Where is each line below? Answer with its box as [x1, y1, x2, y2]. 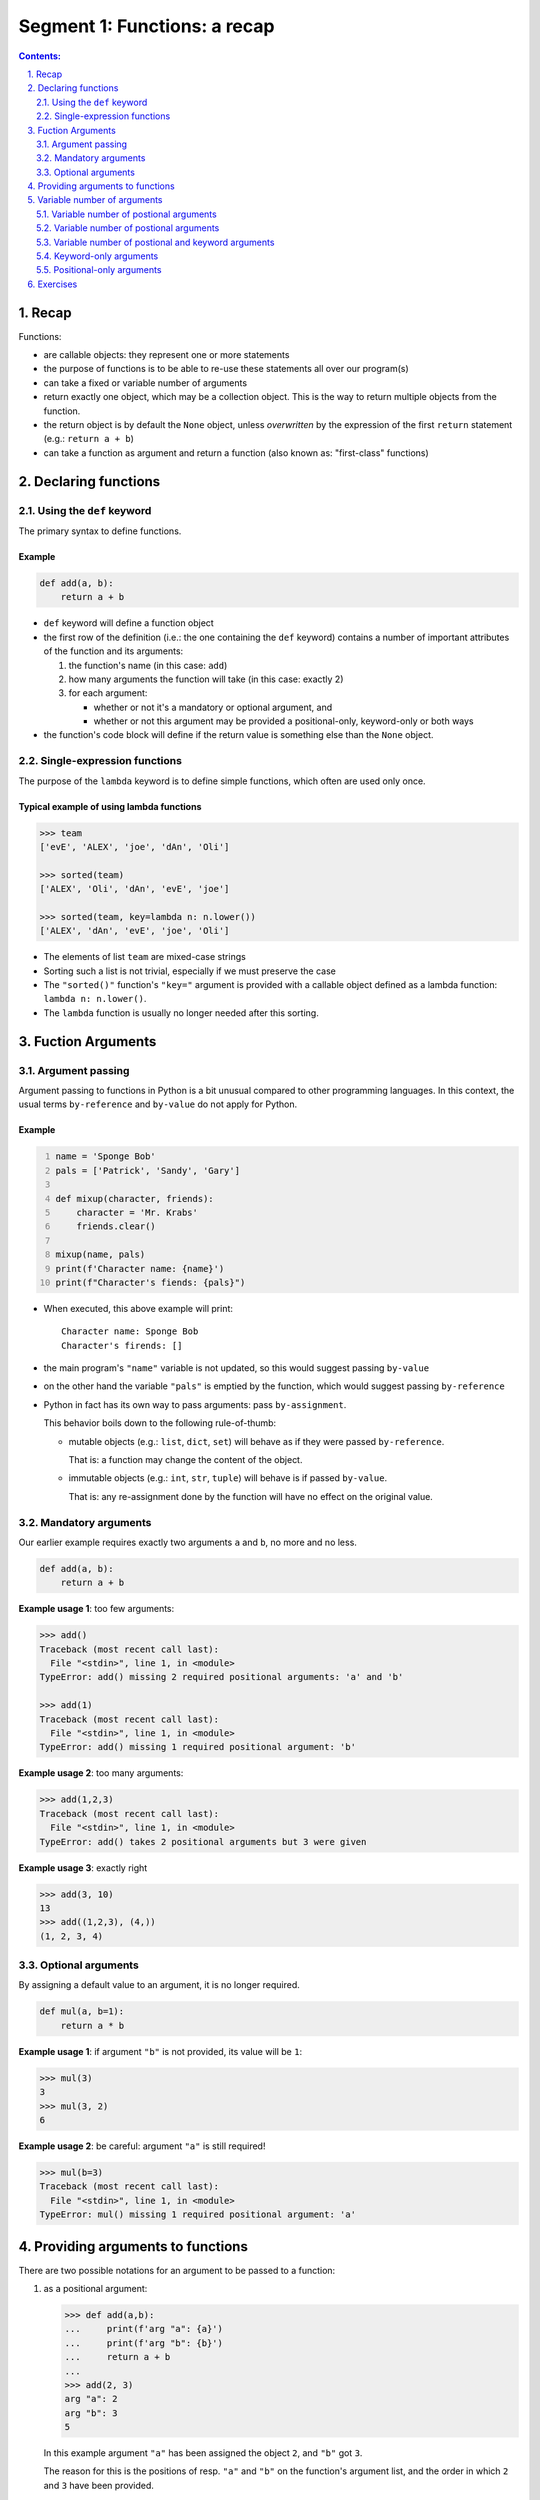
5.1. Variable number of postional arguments [36, 208, 217, 220]
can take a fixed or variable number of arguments [43, 376, 248, 389]
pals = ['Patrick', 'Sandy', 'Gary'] [55, 1165, 240, 1176]
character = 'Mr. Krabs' [76, 1206, 199, 1218]
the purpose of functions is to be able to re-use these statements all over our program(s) [43, 363, 409, 375]
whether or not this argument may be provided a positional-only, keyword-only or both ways [93, 715, 474, 727]
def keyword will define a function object [43, 617, 214, 629]
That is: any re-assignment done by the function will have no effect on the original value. [68, 1490, 434, 1502]
